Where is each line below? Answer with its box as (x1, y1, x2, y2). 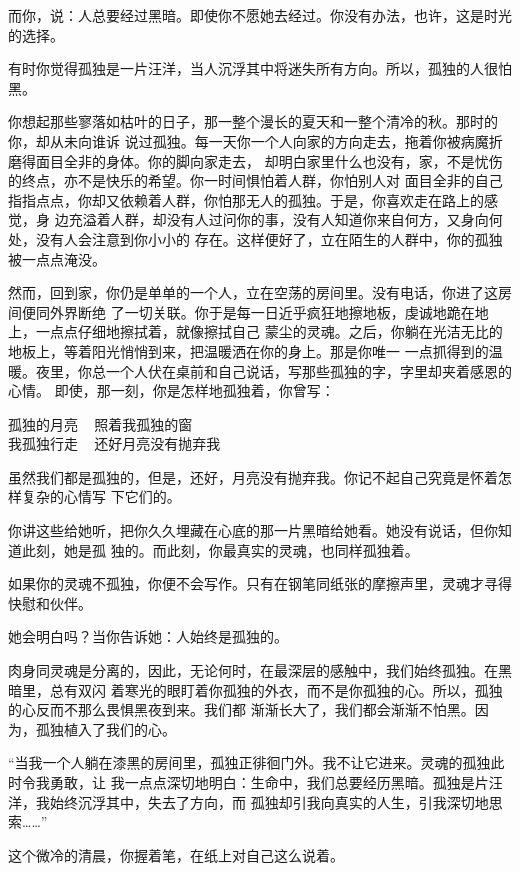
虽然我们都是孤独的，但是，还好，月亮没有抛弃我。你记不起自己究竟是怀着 (8, 466, 498, 487)
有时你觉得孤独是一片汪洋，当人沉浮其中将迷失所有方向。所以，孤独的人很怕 (8, 58, 512, 79)
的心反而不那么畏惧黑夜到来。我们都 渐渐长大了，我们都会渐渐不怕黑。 (8, 699, 475, 720)
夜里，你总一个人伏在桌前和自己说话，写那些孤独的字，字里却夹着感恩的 (35, 360, 512, 381)
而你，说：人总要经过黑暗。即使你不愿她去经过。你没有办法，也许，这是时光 (8, 5, 512, 25)
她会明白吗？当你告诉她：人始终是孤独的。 (8, 626, 288, 647)
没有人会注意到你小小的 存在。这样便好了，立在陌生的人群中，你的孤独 (35, 228, 503, 249)
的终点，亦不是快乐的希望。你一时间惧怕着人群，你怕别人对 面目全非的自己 (8, 170, 503, 191)
